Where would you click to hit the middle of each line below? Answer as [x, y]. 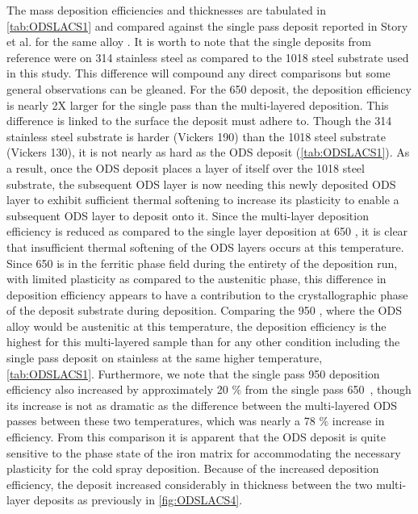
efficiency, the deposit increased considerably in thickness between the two [190, 484]
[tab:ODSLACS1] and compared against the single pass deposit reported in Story [207, 25]
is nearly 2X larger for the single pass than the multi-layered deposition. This [198, 104]
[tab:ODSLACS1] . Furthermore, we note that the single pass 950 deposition [193, 373]
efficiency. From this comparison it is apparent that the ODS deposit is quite [196, 437]
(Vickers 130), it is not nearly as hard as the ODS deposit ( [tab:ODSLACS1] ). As [208, 152]
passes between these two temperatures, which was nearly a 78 [161, 421]
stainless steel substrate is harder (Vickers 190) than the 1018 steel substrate [196, 136]
